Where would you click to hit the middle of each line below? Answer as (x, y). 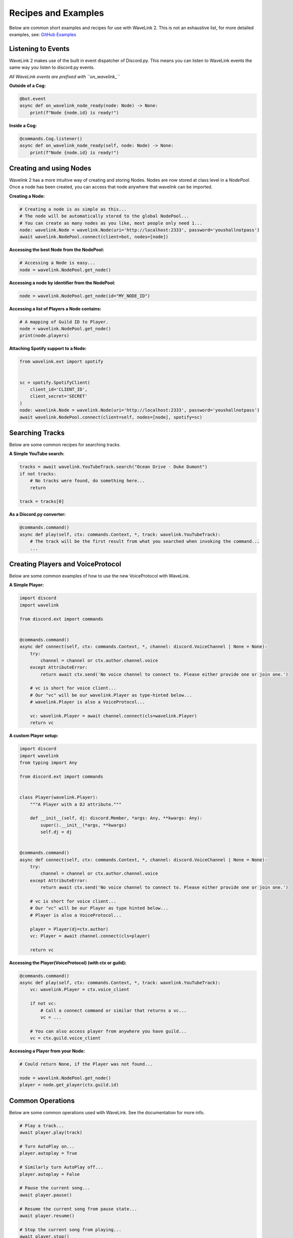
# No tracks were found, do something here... (88, 481)
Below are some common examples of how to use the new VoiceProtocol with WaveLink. (99, 576)
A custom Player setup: (34, 736)
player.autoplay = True (49, 1153)
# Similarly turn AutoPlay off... (61, 1167)
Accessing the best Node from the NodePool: (57, 250)
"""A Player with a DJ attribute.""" (76, 804)
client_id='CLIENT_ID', (59, 389)
